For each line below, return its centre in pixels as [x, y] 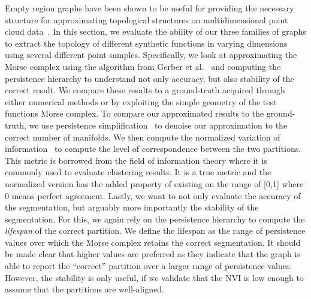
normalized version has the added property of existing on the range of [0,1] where [154, 183]
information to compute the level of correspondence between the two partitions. [153, 149]
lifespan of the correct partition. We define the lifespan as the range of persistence [155, 231]
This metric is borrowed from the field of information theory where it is [136, 160]
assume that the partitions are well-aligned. [84, 289]
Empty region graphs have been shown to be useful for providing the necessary [150, 8]
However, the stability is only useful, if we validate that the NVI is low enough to [154, 277]
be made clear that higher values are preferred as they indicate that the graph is [153, 254]
